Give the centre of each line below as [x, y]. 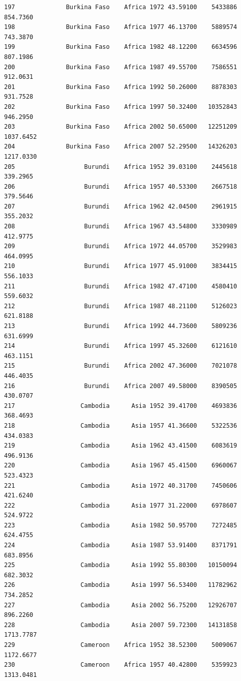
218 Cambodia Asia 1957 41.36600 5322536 [121, 425]
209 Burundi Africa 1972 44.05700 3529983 [121, 246]
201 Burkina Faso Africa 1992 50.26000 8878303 [121, 87]
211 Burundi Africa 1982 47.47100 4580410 [121, 286]
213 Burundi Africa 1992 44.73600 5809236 [121, 326]
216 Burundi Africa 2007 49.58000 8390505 [121, 386]
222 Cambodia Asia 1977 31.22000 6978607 [121, 505]
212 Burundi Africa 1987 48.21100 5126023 [121, 306]
